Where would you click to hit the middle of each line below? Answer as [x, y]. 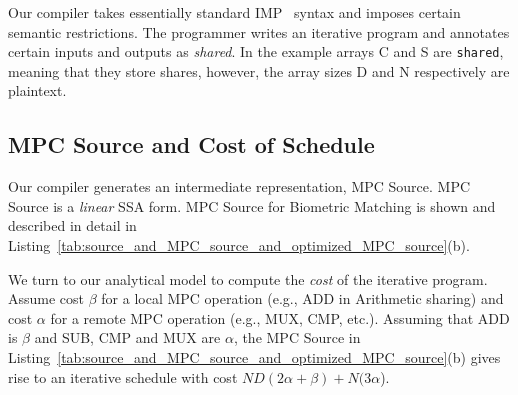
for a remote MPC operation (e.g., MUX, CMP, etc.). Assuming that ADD [280, 317]
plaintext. [37, 90]
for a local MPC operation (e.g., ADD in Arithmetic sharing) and [302, 298]
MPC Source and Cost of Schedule [191, 144]
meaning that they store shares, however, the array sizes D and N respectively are [259, 70]
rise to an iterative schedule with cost [123, 376]
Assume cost [46, 298]
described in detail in [72, 225]
